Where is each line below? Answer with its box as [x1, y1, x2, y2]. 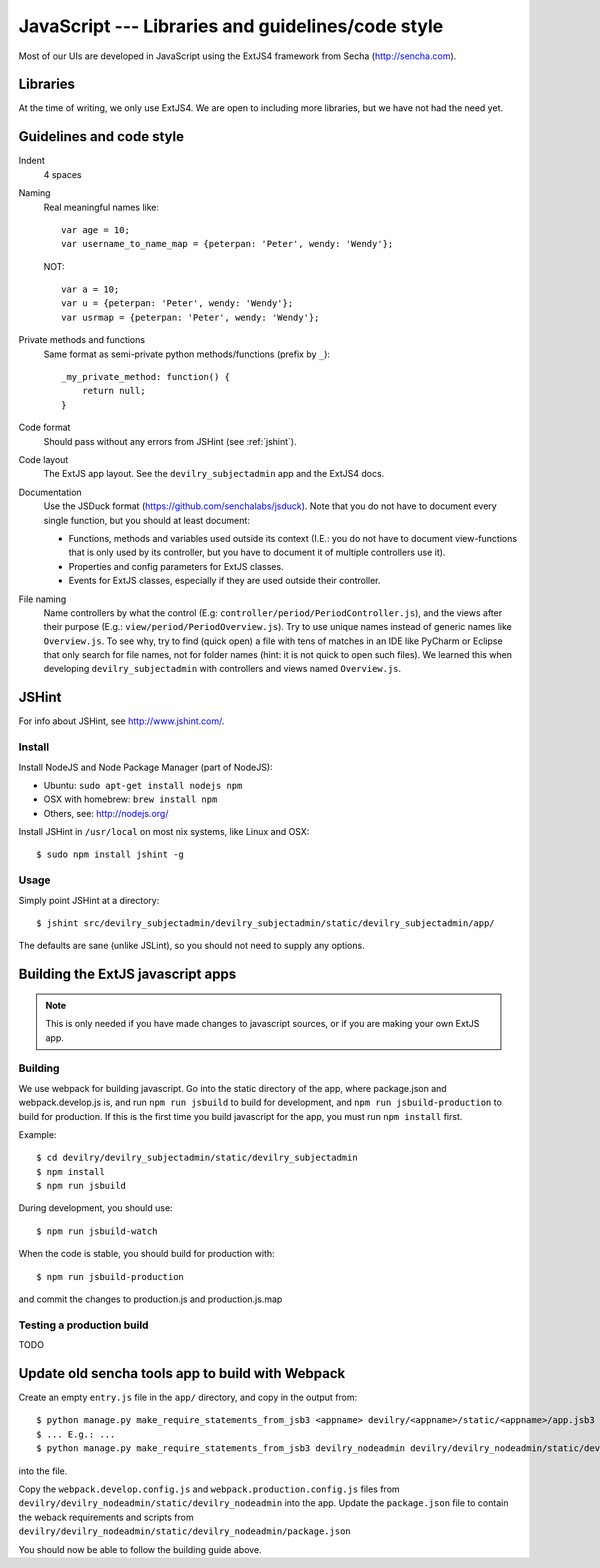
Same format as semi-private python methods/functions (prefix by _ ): [43, 348, 330, 360]
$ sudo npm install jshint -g [36, 849, 185, 860]
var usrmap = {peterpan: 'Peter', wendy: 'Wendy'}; [61, 311, 320, 323]
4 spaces [43, 168, 82, 180]
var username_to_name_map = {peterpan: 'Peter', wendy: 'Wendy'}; [61, 238, 394, 250]
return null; [81, 385, 146, 397]
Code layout [18, 454, 69, 465]
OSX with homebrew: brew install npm [43, 793, 218, 805]
